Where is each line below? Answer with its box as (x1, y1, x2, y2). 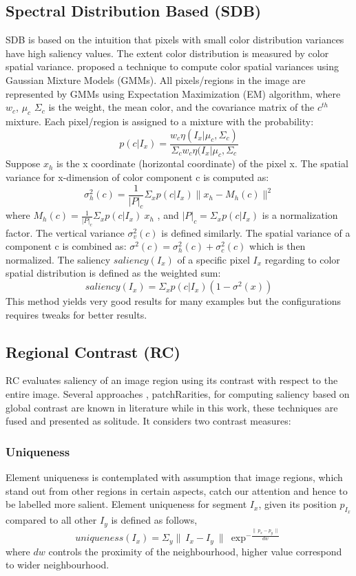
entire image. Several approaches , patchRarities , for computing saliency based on (6, 387, 350, 401)
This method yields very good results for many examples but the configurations (6, 294, 342, 308)
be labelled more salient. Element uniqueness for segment (6, 497, 247, 511)
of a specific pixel (177, 252, 250, 266)
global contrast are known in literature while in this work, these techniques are (6, 400, 338, 414)
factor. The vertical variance (6, 225, 125, 239)
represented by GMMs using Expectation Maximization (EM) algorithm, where (6, 86, 341, 100)
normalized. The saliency (6, 252, 111, 266)
